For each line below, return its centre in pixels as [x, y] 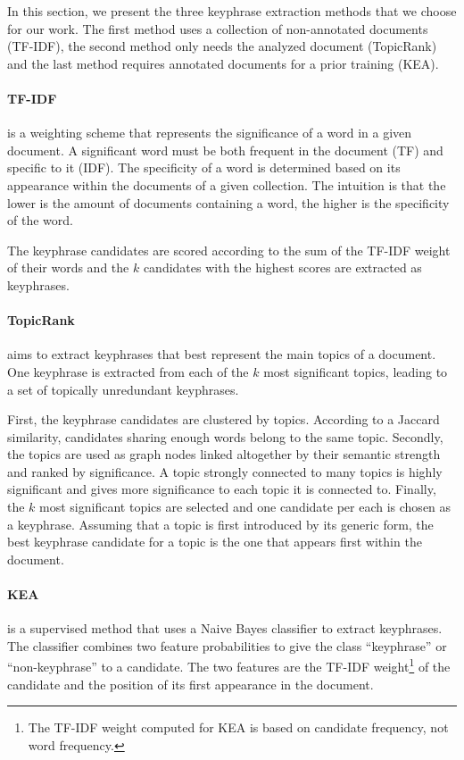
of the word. [40, 220]
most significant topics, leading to [356, 371]
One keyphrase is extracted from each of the [128, 371]
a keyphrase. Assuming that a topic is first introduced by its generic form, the [220, 524]
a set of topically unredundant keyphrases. [123, 389]
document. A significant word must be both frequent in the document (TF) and [225, 150]
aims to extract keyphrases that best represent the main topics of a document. [222, 354]
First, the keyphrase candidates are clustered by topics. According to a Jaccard [224, 419]
